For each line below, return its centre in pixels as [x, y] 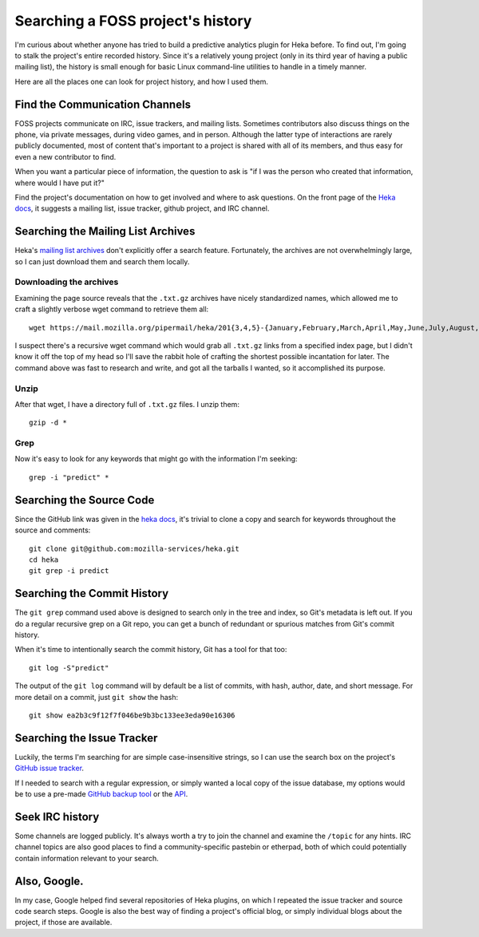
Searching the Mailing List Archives [105, 231]
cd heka [44, 559]
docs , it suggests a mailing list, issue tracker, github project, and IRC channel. [142, 208]
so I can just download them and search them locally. [102, 261]
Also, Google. [49, 881]
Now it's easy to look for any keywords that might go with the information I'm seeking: [156, 459]
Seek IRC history [57, 817]
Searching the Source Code [85, 500]
